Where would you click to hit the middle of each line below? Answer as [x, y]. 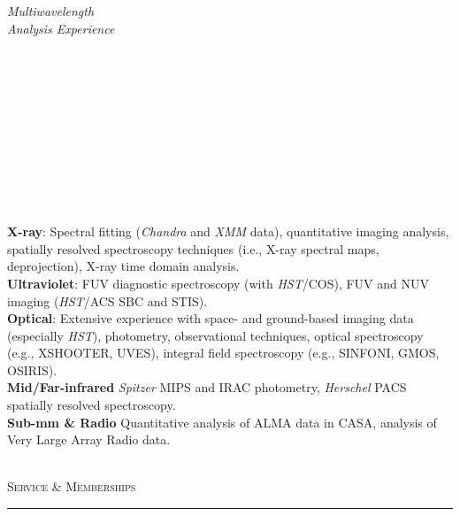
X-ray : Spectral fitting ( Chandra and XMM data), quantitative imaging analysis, [228, 231]
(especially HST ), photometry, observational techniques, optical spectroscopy [215, 335]
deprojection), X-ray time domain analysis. [123, 266]
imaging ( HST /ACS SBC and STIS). [107, 300]
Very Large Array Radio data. [89, 439]
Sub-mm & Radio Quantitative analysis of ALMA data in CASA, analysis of [222, 422]
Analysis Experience [61, 28]
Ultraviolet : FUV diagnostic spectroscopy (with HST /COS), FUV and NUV [218, 283]
